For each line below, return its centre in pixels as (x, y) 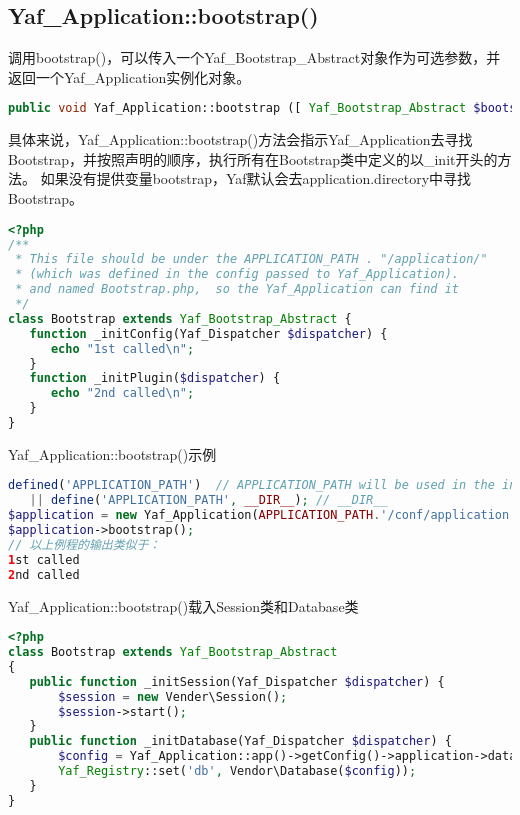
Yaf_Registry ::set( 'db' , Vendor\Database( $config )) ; (237, 771)
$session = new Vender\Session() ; (173, 696)
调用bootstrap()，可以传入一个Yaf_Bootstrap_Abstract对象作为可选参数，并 (254, 57)
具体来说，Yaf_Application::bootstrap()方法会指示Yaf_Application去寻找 (240, 139)
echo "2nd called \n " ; (122, 393)
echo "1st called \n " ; (122, 348)
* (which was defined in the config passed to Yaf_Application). (237, 274)
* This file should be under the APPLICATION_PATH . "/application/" (251, 259)
